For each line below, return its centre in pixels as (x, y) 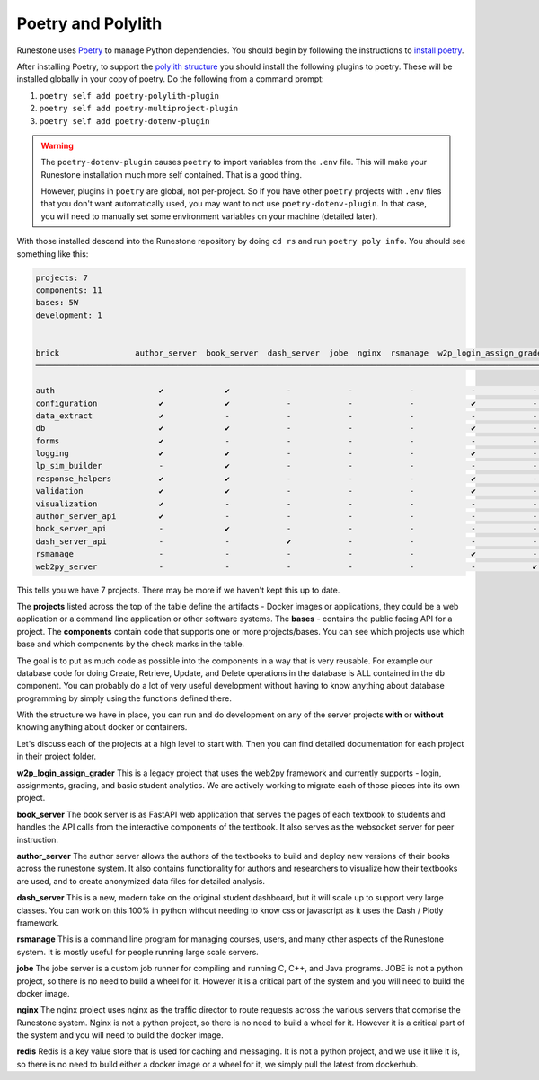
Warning (57, 145)
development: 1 (69, 315)
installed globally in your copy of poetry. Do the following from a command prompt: (170, 79)
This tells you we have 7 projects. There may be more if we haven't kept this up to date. (178, 590)
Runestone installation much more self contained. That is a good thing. (172, 174)
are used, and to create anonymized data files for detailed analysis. (141, 881)
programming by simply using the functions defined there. (124, 698)
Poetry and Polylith (89, 23)
